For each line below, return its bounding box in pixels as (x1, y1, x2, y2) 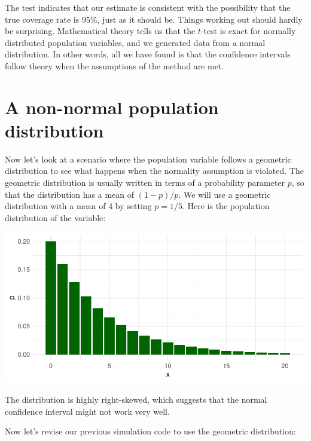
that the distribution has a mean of (5, 188, 135, 200)
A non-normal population (5, 94, 219, 119)
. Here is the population (182, 200, 270, 212)
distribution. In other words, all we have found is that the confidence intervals (5, 48, 291, 60)
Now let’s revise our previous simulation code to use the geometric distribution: (5, 425, 296, 437)
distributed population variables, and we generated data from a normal (5, 36, 266, 48)
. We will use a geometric (178, 188, 271, 200)
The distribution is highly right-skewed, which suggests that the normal (5, 393, 267, 406)
